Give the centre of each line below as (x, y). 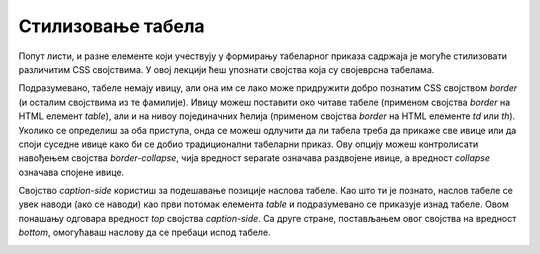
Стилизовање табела (111, 26)
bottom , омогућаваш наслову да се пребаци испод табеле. (144, 232)
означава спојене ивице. (71, 172)
